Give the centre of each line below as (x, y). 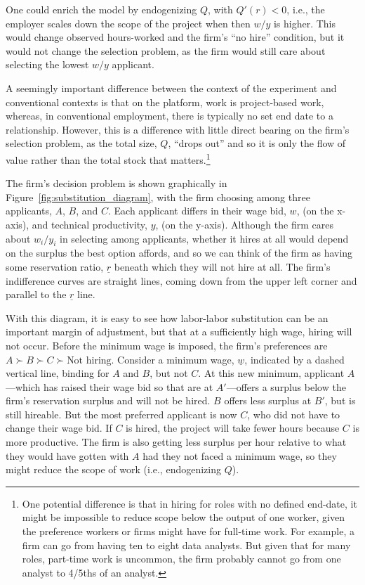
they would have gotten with (67, 455)
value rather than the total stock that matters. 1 (108, 158)
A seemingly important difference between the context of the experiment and (171, 88)
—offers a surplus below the (286, 386)
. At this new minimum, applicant (271, 373)
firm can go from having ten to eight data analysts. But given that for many (186, 545)
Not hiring (89, 360)
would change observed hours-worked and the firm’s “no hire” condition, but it (175, 37)
